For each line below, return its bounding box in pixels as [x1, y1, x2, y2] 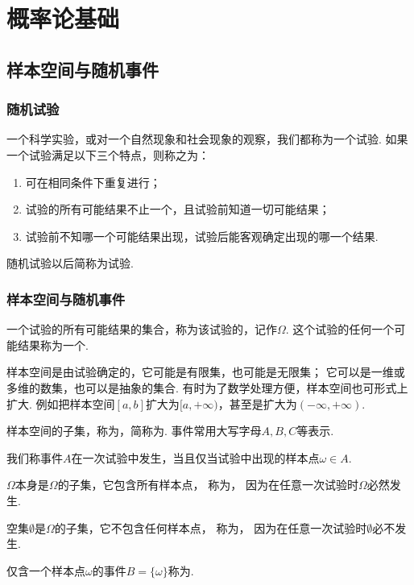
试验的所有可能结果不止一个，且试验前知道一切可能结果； [25, 201, 330, 218]
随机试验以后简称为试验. [6, 255, 134, 272]
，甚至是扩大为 [217, 395, 297, 412]
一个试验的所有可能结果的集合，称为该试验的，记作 [6, 321, 277, 338]
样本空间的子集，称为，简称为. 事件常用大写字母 [6, 422, 262, 439]
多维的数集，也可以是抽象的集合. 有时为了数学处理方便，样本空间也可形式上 [6, 379, 408, 396]
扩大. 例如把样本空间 [6, 395, 115, 412]
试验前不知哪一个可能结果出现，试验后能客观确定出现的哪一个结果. [25, 227, 379, 244]
